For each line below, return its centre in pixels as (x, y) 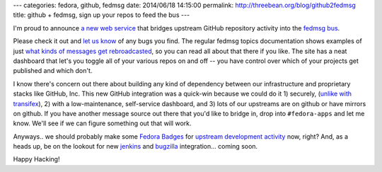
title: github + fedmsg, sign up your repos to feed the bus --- (102, 15)
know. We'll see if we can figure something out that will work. (102, 123)
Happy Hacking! (36, 159)
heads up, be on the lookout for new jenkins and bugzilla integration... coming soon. (135, 147)
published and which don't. (53, 71)
